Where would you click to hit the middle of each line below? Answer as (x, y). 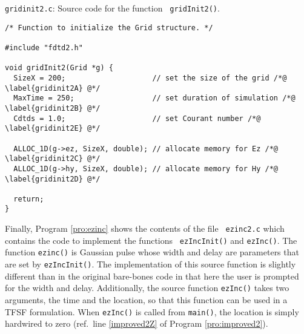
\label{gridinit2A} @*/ (53, 88)
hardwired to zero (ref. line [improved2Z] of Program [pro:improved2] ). (137, 323)
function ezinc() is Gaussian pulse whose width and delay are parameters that (152, 252)
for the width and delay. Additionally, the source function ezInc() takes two (147, 288)
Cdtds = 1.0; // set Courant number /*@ (137, 118)
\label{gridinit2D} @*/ (53, 179)
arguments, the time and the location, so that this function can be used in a (146, 300)
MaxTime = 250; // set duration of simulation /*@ (154, 98)
